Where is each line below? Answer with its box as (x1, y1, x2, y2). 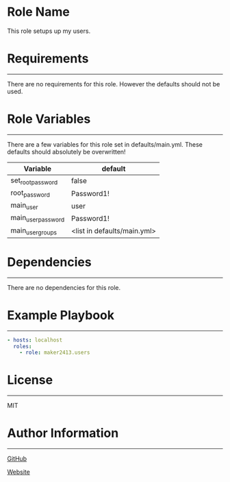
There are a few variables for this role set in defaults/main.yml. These (7, 140, 203, 148)
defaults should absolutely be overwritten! (7, 147, 126, 156)
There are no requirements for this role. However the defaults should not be (7, 80, 220, 88)
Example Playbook (7, 307, 115, 323)
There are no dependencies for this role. (7, 283, 121, 291)
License (7, 372, 53, 388)
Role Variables (7, 111, 91, 127)
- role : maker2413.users (19, 349, 90, 357)
